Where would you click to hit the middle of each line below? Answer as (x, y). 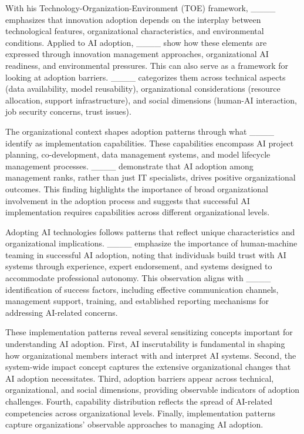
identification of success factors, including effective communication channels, (142, 289)
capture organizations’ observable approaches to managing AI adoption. (134, 424)
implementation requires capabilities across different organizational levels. (138, 212)
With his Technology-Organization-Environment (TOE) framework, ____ (141, 8)
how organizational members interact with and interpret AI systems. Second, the (151, 355)
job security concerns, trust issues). (68, 111)
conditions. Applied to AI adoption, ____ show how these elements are (136, 42)
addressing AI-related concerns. (62, 312)
